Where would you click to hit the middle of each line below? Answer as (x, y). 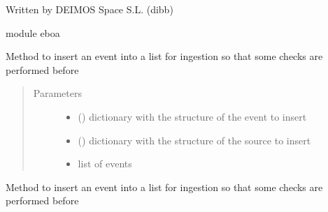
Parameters (57, 93)
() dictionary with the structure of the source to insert (194, 140)
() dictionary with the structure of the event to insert (192, 116)
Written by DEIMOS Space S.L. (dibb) (90, 9)
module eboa (33, 32)
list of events (105, 164)
